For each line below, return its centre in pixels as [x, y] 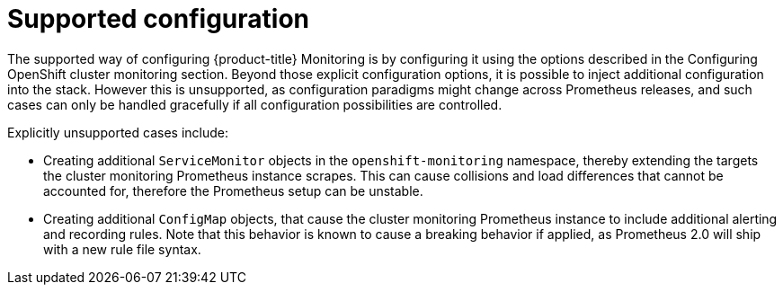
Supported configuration [159, 19]
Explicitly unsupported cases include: [118, 132]
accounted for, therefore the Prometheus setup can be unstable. [233, 190]
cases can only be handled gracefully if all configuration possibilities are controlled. [255, 104]
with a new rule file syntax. [122, 249]
